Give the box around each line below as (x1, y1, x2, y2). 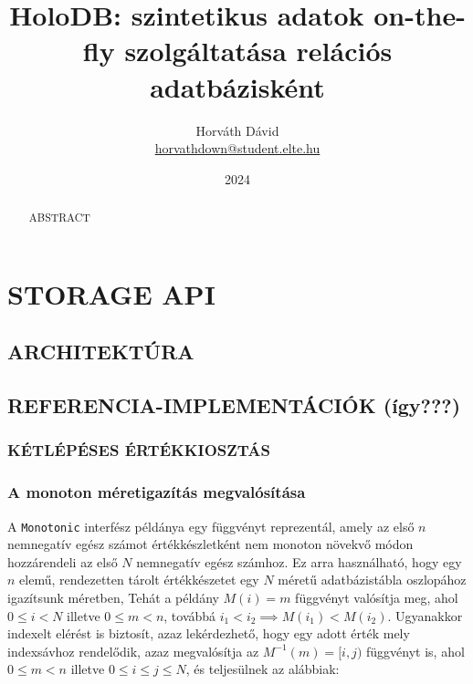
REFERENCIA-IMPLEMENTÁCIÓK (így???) (7, 391, 461, 420)
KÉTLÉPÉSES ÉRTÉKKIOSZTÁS (7, 439, 270, 461)
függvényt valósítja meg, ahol (295, 587, 458, 606)
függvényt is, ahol (366, 641, 465, 660)
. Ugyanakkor (387, 606, 463, 625)
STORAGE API (7, 275, 215, 312)
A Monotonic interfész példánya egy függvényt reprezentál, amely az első (7, 516, 415, 535)
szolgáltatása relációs (124, 32, 393, 69)
